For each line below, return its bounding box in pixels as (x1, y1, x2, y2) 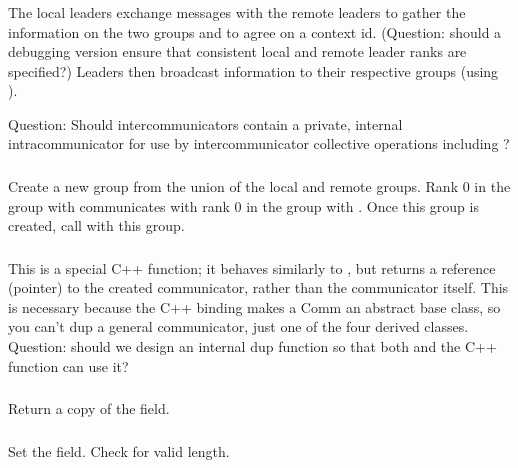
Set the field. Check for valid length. (8, 440, 230, 461)
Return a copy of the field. (8, 398, 170, 419)
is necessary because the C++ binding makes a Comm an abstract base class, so (8, 296, 501, 317)
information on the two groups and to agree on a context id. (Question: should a (8, 21, 502, 42)
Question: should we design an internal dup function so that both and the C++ (8, 336, 497, 357)
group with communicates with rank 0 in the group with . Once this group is (8, 195, 479, 216)
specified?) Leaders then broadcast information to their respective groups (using (8, 60, 499, 81)
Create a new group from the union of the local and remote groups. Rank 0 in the (8, 176, 511, 196)
